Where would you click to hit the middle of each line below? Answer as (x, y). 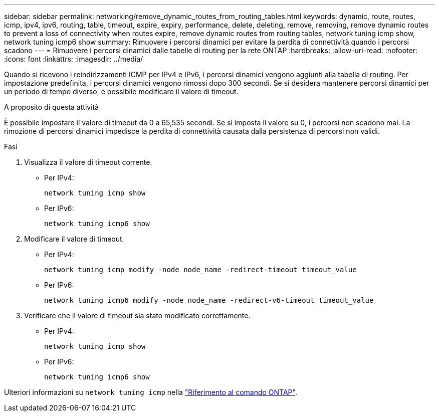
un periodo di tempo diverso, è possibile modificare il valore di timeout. (121, 91)
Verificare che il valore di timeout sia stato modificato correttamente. (137, 316)
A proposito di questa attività (52, 107)
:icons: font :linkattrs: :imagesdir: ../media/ (74, 59)
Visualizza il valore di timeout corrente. (88, 162)
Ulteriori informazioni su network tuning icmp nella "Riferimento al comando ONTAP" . (151, 392)
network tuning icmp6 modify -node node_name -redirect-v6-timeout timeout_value (209, 300)
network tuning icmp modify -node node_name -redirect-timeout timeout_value (200, 270)
